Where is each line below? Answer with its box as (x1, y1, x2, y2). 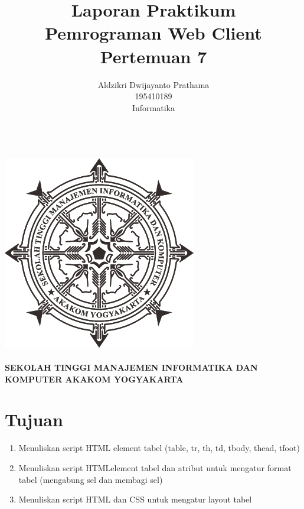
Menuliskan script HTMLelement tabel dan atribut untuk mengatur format (18, 461, 292, 474)
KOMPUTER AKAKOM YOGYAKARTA (5, 372, 184, 385)
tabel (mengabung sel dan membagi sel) (18, 473, 163, 485)
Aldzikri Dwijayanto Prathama (97, 78, 210, 90)
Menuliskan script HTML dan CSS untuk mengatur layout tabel (18, 493, 252, 505)
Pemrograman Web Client (45, 21, 262, 45)
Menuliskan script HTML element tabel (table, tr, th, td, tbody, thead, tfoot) (18, 442, 300, 454)
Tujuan (5, 407, 63, 432)
